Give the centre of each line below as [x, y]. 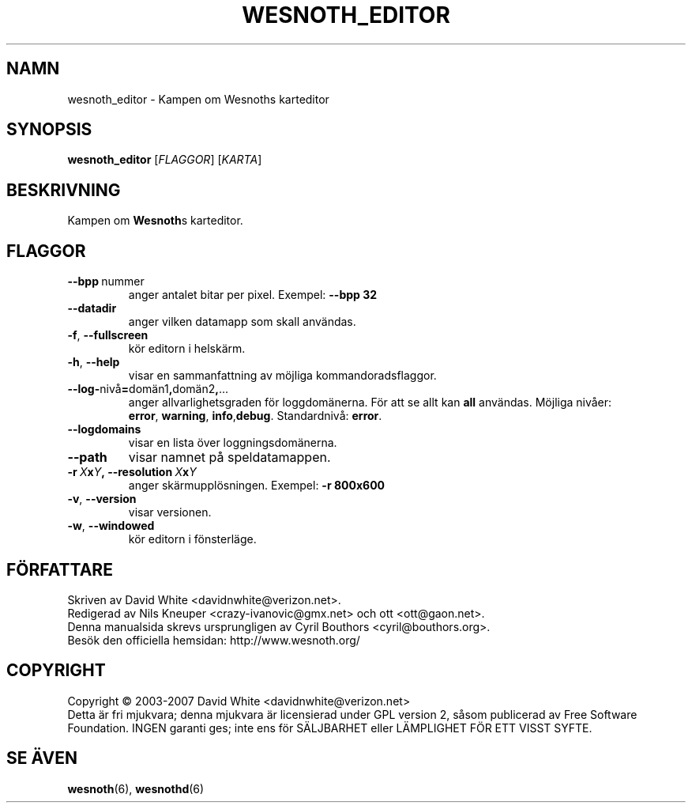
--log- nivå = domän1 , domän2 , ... [148, 389]
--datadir [92, 308]
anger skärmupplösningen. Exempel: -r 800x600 [257, 486]
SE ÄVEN [42, 758]
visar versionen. [170, 512]
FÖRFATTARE [60, 569]
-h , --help [94, 362]
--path [87, 457]
